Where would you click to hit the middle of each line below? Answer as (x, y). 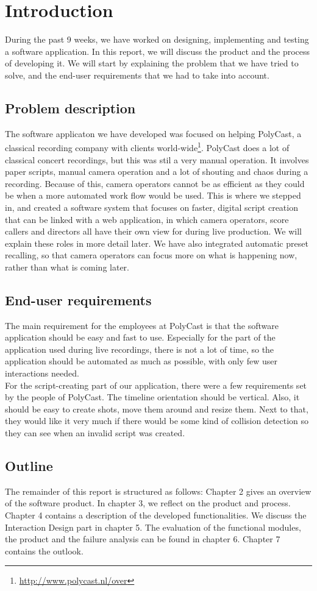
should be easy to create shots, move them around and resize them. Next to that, (157, 409)
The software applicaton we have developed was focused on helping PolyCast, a (153, 133)
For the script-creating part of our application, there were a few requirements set (156, 385)
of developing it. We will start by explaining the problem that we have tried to (152, 63)
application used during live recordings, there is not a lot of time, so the (140, 349)
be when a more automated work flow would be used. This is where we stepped (153, 195)
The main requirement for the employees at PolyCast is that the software (142, 325)
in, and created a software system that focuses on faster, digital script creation (151, 207)
